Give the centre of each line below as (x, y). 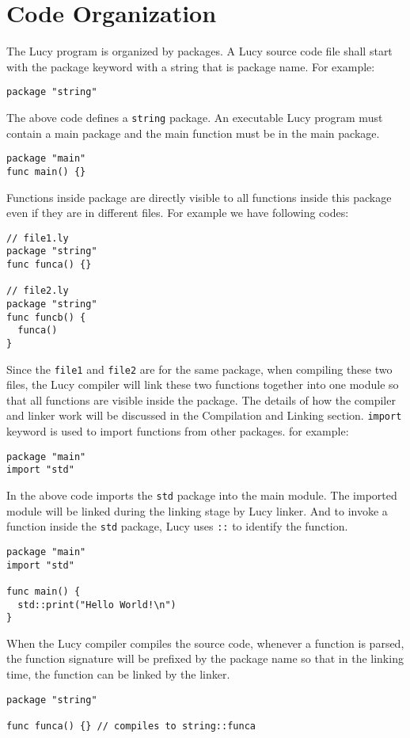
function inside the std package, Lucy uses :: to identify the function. (177, 526)
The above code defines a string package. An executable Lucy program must (195, 117)
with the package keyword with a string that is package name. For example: (191, 66)
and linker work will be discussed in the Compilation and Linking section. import (204, 415)
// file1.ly (38, 238)
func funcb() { (46, 317)
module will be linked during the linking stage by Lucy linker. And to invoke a (197, 510)
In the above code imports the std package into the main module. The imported (202, 495)
